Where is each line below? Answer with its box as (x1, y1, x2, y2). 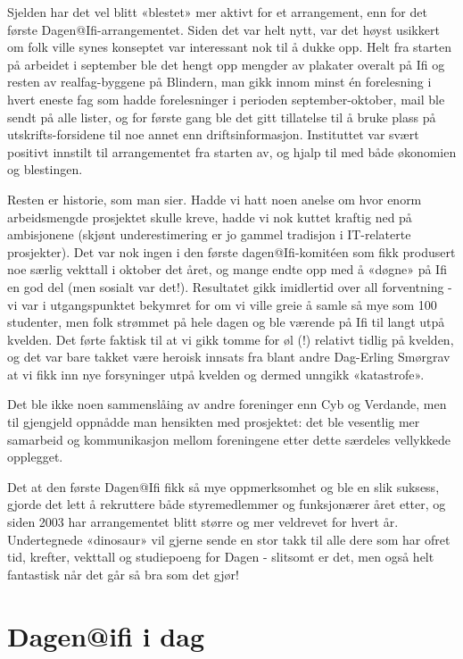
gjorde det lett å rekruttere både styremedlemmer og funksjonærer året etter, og (7, 495, 446, 513)
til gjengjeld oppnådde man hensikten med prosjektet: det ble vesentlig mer (7, 413, 420, 431)
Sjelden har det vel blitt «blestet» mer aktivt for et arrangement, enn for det (7, 3, 427, 21)
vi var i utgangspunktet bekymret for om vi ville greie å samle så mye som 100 (7, 295, 437, 313)
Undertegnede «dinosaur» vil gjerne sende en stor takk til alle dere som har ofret (7, 530, 451, 548)
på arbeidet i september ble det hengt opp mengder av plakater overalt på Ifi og (7, 54, 445, 73)
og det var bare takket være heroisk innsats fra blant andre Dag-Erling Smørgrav (7, 347, 451, 366)
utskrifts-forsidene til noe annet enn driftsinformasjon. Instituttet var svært (7, 125, 419, 144)
